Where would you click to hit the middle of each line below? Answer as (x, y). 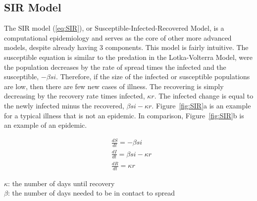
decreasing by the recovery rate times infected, (75, 96)
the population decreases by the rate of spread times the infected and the (115, 67)
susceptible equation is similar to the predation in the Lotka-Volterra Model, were (128, 57)
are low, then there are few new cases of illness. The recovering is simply (114, 86)
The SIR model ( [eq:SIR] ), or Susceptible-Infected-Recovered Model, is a (114, 28)
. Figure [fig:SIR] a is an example (201, 105)
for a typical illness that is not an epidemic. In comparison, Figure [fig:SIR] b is (124, 115)
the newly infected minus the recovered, (64, 105)
